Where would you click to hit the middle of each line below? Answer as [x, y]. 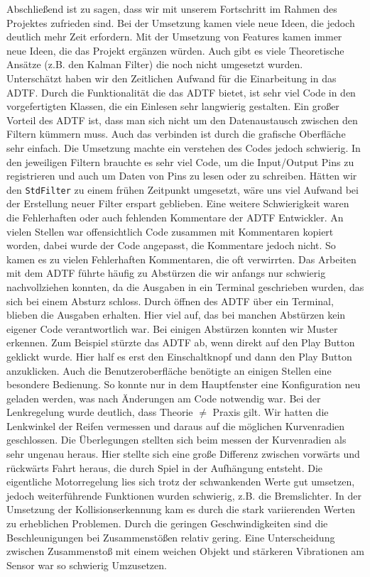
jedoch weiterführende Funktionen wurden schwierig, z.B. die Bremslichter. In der [184, 495]
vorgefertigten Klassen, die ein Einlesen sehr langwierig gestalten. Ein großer [173, 106]
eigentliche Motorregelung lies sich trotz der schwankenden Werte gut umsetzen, [181, 482]
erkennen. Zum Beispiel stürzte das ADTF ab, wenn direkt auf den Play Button [181, 342]
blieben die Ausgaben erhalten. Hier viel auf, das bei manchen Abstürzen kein [176, 315]
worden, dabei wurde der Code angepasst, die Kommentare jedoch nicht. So [171, 245]
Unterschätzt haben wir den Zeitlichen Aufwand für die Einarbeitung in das [172, 78]
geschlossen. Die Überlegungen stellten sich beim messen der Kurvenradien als [176, 440]
